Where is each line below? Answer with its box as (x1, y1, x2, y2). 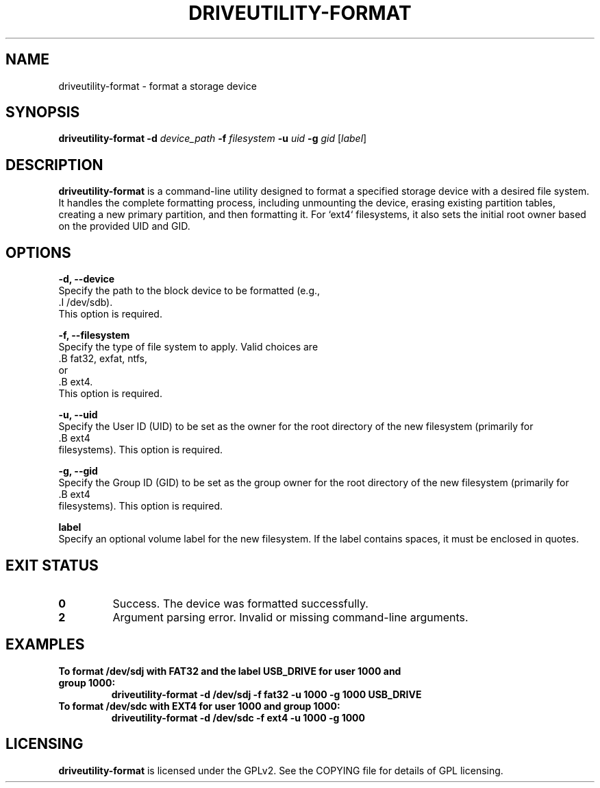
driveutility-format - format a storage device (58, 80, 257, 92)
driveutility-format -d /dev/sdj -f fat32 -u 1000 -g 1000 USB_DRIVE (111, 688, 422, 700)
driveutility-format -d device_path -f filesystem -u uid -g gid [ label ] (58, 132, 367, 145)
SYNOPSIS (5, 104, 80, 121)
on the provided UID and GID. (58, 220, 190, 232)
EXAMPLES (5, 636, 85, 654)
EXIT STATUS (5, 556, 99, 574)
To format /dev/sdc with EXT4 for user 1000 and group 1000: (58, 700, 340, 712)
